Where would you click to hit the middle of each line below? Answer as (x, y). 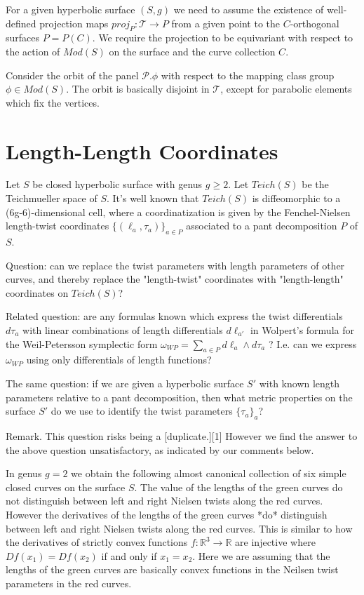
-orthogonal (315, 23)
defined (21, 23)
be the (315, 184)
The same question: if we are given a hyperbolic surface (125, 383)
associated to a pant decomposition (262, 226)
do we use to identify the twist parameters (142, 411)
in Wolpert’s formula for (302, 330)
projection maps (74, 23)
